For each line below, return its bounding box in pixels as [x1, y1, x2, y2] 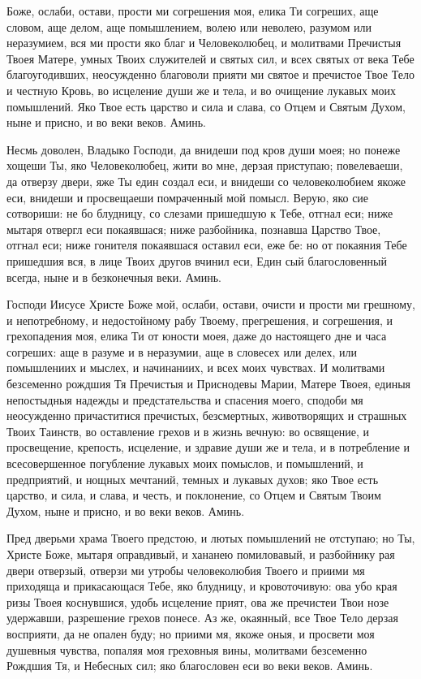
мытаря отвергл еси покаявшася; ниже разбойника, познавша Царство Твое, [6, 220, 381, 237]
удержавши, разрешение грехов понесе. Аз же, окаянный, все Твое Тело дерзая [6, 609, 398, 626]
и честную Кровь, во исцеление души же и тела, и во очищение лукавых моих [6, 81, 397, 98]
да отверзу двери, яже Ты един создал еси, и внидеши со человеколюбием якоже [6, 172, 406, 189]
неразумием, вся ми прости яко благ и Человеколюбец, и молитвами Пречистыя [6, 34, 402, 51]
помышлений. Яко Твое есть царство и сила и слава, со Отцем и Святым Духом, [6, 97, 406, 115]
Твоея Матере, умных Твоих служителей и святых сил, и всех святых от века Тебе [6, 50, 415, 67]
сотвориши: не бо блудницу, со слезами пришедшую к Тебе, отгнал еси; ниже [6, 205, 393, 222]
